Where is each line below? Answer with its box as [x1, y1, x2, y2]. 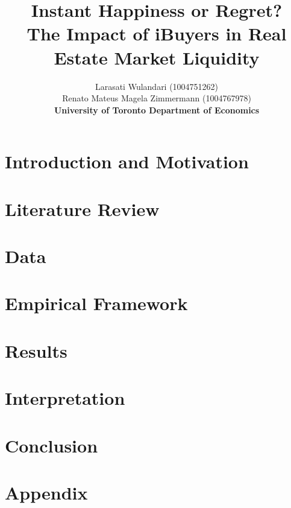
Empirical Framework [5, 291, 188, 316]
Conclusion [5, 433, 98, 457]
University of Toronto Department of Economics [54, 103, 260, 116]
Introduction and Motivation [5, 149, 249, 174]
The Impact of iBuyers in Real [27, 21, 287, 46]
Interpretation [5, 386, 125, 410]
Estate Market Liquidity [54, 45, 260, 69]
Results [5, 338, 67, 363]
